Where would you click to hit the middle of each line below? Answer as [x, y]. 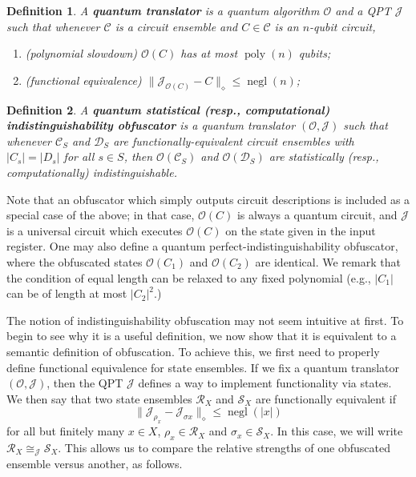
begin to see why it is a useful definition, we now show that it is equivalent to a [202, 336]
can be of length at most [67, 293]
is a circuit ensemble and [176, 26]
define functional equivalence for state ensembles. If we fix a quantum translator [203, 367]
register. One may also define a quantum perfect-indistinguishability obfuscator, [202, 246]
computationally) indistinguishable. [92, 172]
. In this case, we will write [337, 431]
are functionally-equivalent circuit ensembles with [234, 140]
